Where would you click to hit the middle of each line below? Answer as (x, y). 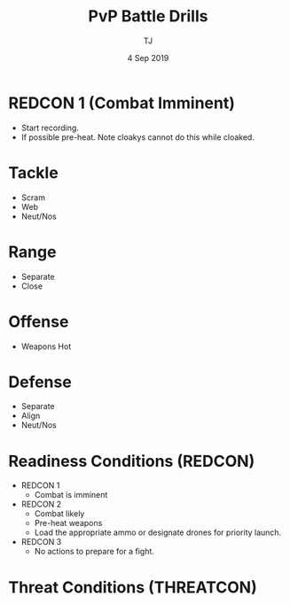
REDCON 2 (41, 504)
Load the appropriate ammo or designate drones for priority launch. (158, 532)
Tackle (33, 172)
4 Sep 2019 (148, 58)
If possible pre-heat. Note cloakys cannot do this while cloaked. (137, 137)
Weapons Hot (46, 346)
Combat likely (59, 514)
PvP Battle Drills (148, 16)
